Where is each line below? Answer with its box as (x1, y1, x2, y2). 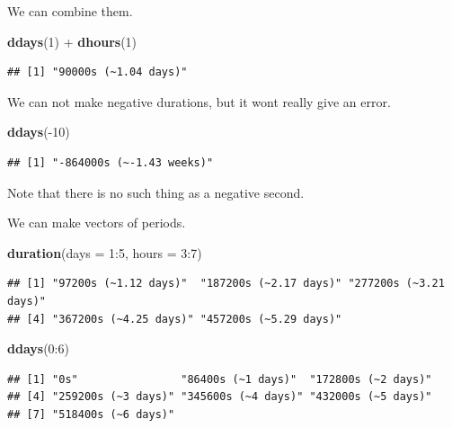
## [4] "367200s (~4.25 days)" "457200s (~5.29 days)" (7, 312, 342, 325)
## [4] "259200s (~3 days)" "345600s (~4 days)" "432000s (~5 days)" (7, 390, 432, 404)
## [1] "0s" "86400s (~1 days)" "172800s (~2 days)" (7, 372, 432, 386)
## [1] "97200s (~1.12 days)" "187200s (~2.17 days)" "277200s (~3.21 (7, 277, 445, 290)
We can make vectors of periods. (7, 213, 186, 232)
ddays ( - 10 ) (7, 122, 70, 141)
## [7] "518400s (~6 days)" (7, 407, 175, 421)
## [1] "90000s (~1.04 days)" (7, 66, 188, 79)
